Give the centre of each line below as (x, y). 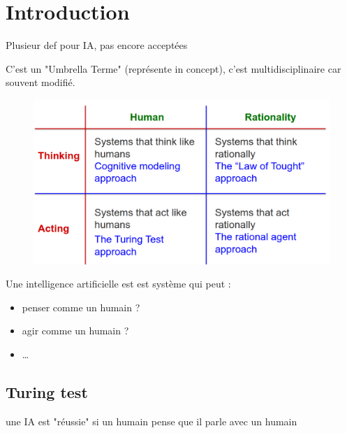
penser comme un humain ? (81, 307)
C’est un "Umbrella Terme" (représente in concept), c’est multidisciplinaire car (173, 68)
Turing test (47, 391)
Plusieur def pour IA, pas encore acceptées (97, 45)
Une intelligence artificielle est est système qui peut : (118, 284)
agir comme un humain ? (75, 331)
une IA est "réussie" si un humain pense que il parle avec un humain (152, 421)
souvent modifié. (40, 82)
